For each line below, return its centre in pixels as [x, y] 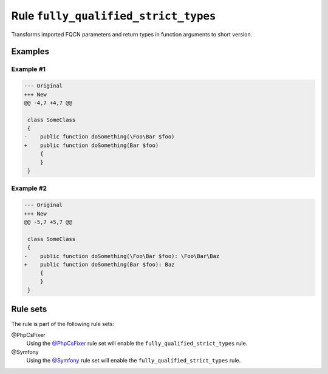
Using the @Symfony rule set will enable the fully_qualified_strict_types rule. [134, 361]
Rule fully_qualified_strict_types [114, 16]
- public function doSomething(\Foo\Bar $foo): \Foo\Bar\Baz [122, 256]
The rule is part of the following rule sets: [63, 324]
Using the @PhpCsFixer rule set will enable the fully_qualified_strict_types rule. [137, 344]
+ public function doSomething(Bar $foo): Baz [99, 264]
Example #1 [28, 69]
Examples [30, 52]
